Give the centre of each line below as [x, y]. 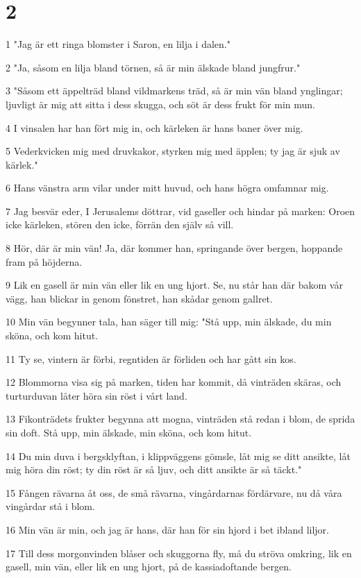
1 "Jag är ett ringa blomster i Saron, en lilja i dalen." [118, 44]
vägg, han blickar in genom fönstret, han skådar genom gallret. [139, 298]
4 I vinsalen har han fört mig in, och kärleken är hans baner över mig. [154, 127]
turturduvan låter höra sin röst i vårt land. [96, 395]
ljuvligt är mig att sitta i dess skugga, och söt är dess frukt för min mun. [160, 104]
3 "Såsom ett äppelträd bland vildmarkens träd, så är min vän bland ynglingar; [174, 91]
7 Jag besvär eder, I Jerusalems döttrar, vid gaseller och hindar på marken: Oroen [180, 211]
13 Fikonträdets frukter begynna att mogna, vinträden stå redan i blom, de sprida [180, 419]
